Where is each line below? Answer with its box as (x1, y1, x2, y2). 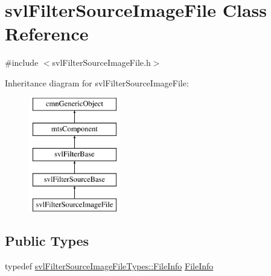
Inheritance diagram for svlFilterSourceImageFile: (5, 76, 189, 89)
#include (5, 56, 39, 69)
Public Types (5, 231, 89, 250)
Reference (5, 21, 89, 46)
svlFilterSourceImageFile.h (52, 56, 151, 69)
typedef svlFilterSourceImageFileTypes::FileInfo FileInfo (5, 260, 214, 272)
